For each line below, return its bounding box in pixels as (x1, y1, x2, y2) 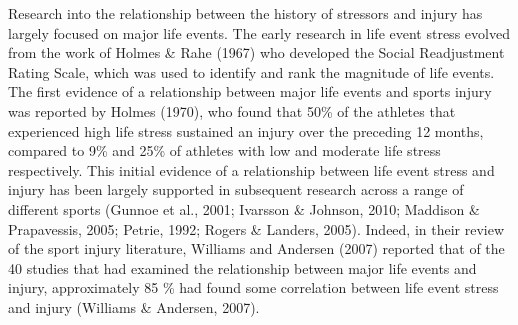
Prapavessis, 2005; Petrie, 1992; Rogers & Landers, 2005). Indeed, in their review (8, 218, 505, 239)
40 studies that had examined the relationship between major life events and (8, 257, 477, 278)
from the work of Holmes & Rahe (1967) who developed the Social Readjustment (8, 42, 505, 63)
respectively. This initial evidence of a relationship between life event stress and (8, 159, 495, 180)
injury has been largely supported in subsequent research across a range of (8, 179, 464, 200)
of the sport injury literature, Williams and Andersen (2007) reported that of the (8, 238, 505, 259)
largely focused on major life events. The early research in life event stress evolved (8, 22, 510, 43)
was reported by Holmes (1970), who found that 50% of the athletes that (8, 100, 456, 121)
